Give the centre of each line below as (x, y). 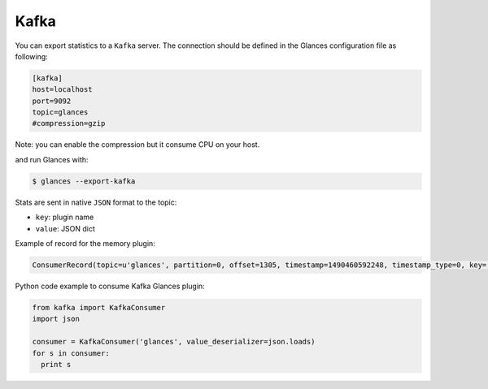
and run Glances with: (52, 159)
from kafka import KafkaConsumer (99, 307)
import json (56, 319)
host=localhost (62, 90)
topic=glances (60, 112)
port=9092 (52, 101)
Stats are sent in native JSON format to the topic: (96, 202)
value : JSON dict (65, 228)
